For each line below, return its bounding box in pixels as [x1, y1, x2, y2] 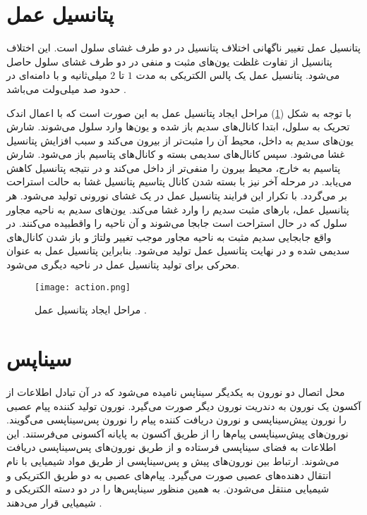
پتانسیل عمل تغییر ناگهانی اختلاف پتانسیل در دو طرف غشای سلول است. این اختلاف [6, 40, 361, 55]
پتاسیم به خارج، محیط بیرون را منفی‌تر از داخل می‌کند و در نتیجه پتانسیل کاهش [6, 160, 341, 175]
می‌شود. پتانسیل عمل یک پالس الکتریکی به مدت [136, 68, 340, 82]
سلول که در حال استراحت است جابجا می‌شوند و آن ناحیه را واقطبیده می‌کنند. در [6, 216, 347, 230]
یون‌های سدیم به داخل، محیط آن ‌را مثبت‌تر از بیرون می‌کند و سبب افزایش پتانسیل [6, 132, 354, 147]
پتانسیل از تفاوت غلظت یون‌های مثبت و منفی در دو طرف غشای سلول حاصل [6, 54, 332, 68]
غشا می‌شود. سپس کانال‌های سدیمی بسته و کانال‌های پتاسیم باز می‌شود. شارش [6, 147, 345, 161]
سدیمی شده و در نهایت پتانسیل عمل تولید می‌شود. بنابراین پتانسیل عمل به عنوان [6, 243, 350, 258]
